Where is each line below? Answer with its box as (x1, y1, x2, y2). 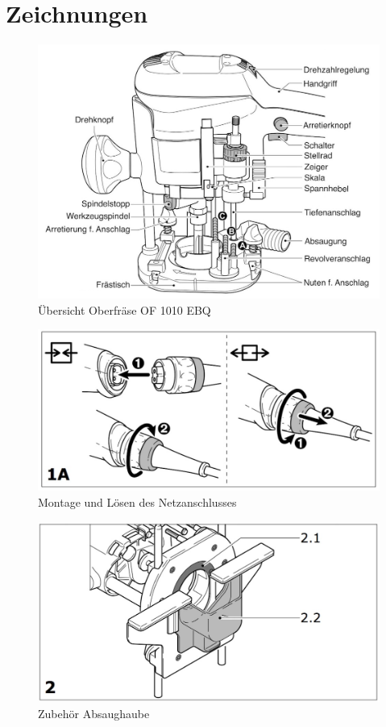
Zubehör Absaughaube (38, 704, 150, 721)
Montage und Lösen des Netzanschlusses (38, 494, 237, 511)
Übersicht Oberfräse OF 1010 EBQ (38, 301, 211, 318)
